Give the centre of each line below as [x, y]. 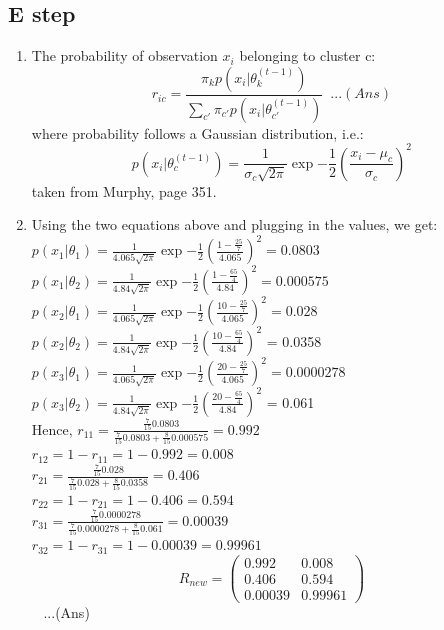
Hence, [52, 428]
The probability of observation [124, 55]
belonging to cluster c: [307, 55]
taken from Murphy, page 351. [124, 190]
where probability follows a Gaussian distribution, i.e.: [197, 132]
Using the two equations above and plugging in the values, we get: [234, 224]
